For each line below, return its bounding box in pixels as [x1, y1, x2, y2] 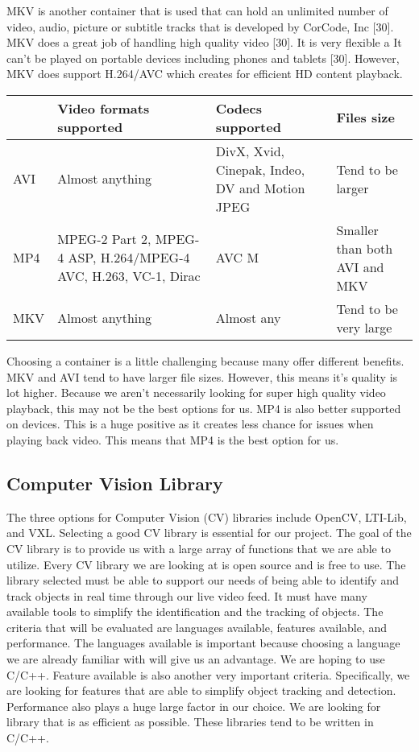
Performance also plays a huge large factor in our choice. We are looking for [6, 697, 381, 714]
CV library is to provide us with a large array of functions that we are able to [6, 539, 391, 556]
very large [336, 317, 392, 337]
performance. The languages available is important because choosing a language [6, 634, 400, 651]
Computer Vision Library [6, 470, 223, 495]
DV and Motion [215, 178, 305, 197]
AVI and [336, 257, 384, 276]
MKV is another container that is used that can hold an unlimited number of [6, 2, 388, 19]
